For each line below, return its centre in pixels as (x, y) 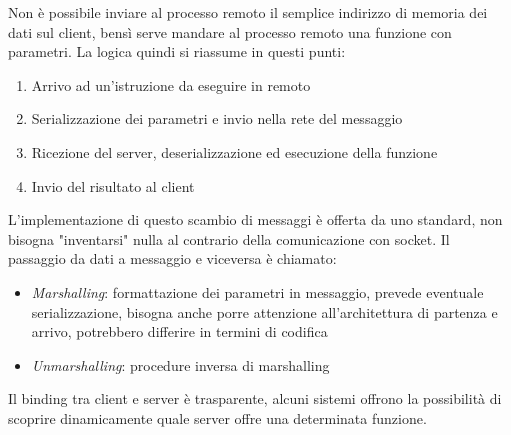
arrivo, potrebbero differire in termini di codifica (179, 331)
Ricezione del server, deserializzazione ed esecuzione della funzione (234, 151)
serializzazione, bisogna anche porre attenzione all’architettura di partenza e (264, 311)
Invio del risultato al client (113, 185)
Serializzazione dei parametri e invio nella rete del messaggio (217, 118)
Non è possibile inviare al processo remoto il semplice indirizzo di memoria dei (248, 12)
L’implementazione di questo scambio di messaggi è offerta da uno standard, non (255, 219)
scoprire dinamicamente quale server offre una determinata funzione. (217, 417)
